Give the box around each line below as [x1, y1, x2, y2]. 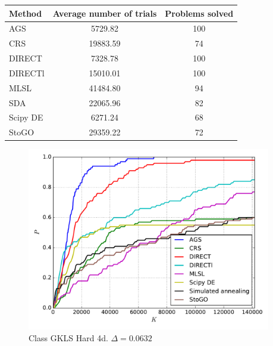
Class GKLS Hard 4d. [29, 332, 108, 344]
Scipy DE [9, 111, 43, 123]
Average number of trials [52, 7, 157, 19]
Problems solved [165, 7, 234, 19]
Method [9, 7, 42, 19]
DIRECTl [9, 66, 45, 79]
